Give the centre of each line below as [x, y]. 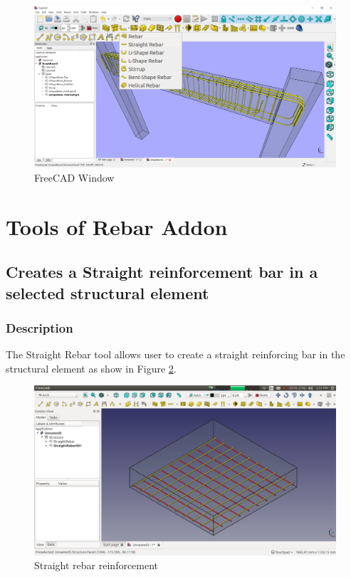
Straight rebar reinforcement [96, 565]
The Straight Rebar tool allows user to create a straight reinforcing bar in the [175, 354]
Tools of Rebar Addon [117, 226]
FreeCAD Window [74, 177]
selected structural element [108, 292]
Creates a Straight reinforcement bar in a [162, 272]
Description [40, 327]
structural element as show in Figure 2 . [91, 368]
